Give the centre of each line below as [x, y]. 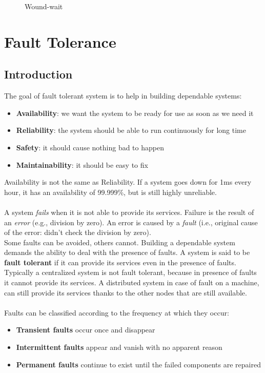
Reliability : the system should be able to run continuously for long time [131, 130]
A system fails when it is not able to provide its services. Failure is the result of [129, 212]
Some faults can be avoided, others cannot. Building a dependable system [120, 242]
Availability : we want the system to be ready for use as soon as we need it [135, 113]
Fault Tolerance [60, 41]
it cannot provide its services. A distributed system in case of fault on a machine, [132, 282]
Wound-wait [44, 6]
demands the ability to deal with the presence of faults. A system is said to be [127, 252]
